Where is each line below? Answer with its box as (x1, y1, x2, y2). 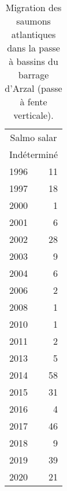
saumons (16, 14, 51, 28)
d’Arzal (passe (5, 81, 62, 95)
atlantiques (11, 28, 56, 41)
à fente (20, 95, 47, 108)
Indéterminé (9, 147, 58, 161)
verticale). (13, 108, 54, 122)
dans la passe (7, 41, 60, 54)
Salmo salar (10, 131, 57, 144)
